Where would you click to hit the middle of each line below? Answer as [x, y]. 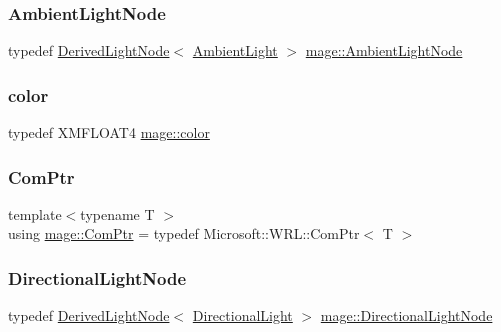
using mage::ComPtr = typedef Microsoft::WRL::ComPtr [184, 233]
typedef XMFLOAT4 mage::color [109, 132]
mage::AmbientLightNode [384, 50]
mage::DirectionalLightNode [406, 315]
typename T [117, 213]
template [35, 213]
